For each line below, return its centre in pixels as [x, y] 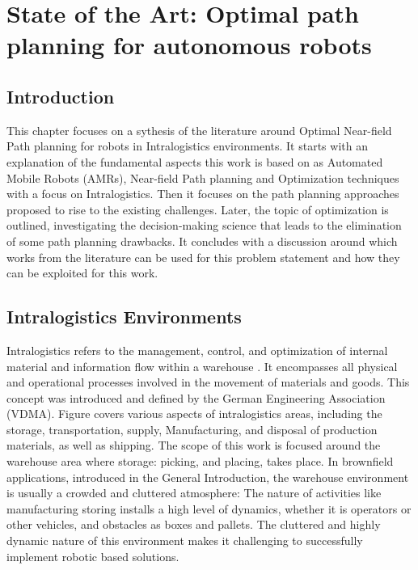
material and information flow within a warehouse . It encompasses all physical [202, 366]
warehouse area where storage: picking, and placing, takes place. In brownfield [200, 461]
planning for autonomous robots [189, 45]
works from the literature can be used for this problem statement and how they [203, 257]
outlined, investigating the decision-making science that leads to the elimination [204, 225]
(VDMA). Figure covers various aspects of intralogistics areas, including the [194, 414]
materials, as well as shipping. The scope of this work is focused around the [194, 445]
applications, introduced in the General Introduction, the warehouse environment [208, 477]
